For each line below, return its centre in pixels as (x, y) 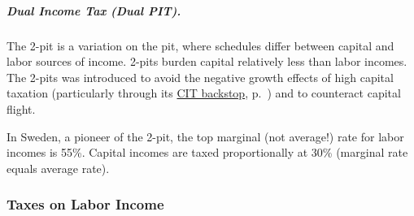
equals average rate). (58, 168)
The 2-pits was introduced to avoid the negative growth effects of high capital (200, 77)
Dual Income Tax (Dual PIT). (94, 10)
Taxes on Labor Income (85, 204)
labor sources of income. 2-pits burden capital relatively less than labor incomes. (207, 61)
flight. (21, 108)
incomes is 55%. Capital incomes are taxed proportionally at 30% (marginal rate (207, 152)
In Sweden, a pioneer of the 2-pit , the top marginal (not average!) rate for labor (205, 136)
